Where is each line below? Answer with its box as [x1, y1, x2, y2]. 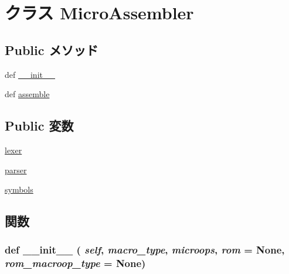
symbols [5, 183, 33, 196]
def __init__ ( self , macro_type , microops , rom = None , [5, 242, 285, 257]
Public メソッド [5, 40, 98, 59]
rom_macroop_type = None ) [5, 256, 146, 270]
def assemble [5, 88, 50, 100]
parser [5, 163, 27, 176]
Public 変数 [5, 117, 74, 135]
